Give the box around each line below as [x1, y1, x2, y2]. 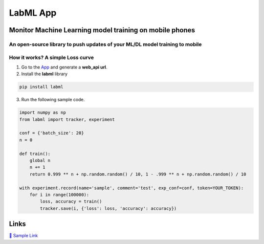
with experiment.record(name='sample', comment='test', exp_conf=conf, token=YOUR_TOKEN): [19, 185, 244, 191]
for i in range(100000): [29, 192, 89, 198]
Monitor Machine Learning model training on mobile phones [9, 26, 196, 34]
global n [29, 157, 51, 163]
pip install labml [19, 84, 64, 90]
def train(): [19, 151, 51, 156]
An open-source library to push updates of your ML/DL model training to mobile [9, 41, 202, 47]
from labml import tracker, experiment [19, 116, 115, 122]
